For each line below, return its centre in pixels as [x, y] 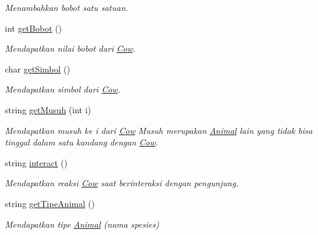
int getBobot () [34, 28]
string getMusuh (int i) [48, 109]
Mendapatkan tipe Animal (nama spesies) [82, 224]
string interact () [36, 162]
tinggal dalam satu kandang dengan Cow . [81, 142]
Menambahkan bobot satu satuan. [67, 7]
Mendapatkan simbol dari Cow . [63, 89]
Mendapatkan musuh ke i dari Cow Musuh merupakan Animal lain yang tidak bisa [159, 130]
